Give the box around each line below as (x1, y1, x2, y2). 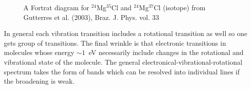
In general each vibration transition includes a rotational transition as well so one (4, 28, 248, 38)
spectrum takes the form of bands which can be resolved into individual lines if (4, 66, 240, 76)
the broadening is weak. (4, 76, 75, 86)
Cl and (111, 2, 132, 12)
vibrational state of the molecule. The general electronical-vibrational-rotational (4, 56, 243, 67)
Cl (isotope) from (154, 2, 206, 12)
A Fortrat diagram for (23, 2, 89, 12)
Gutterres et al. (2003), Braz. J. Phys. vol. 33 (23, 12, 159, 22)
